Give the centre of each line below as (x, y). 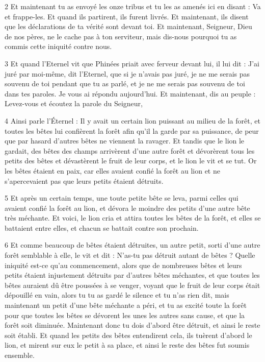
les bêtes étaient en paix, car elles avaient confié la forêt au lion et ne (112, 170)
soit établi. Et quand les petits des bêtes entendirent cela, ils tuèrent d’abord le (128, 335)
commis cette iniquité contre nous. (58, 46)
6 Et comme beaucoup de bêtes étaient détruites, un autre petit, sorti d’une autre (132, 245)
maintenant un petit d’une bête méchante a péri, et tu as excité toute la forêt (126, 305)
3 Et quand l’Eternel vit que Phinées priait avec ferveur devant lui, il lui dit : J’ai (132, 63)
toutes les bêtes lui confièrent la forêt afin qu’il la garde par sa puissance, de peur (132, 130)
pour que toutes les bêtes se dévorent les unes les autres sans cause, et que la (125, 315)
